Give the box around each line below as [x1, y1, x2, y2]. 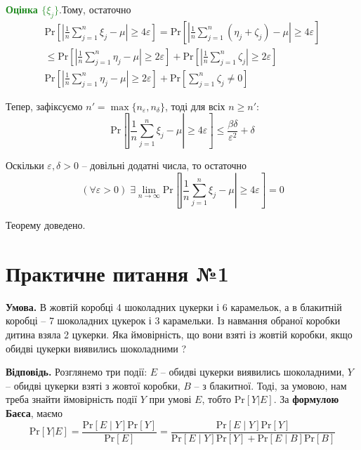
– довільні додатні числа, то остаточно [81, 158, 247, 173]
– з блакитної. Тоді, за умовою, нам [194, 378, 347, 392]
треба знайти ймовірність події [6, 392, 138, 406]
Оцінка [6, 2, 38, 16]
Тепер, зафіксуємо [6, 98, 83, 113]
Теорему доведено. [6, 218, 86, 232]
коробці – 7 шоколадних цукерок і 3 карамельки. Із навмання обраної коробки [6, 313, 341, 328]
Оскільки [6, 158, 44, 173]
